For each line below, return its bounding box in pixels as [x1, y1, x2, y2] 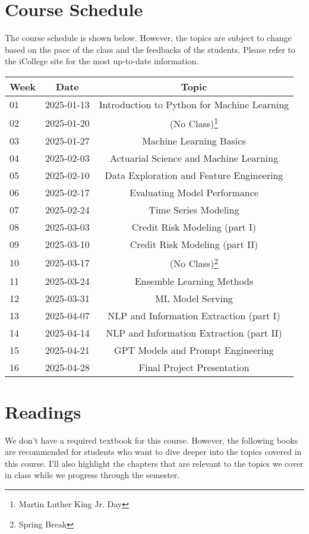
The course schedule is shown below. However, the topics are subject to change [5, 32, 292, 44]
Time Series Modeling [149, 203, 239, 217]
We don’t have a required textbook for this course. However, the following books [5, 434, 298, 446]
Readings [5, 399, 81, 423]
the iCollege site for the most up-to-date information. [5, 55, 199, 67]
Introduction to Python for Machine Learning [99, 97, 289, 111]
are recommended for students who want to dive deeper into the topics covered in [5, 445, 302, 458]
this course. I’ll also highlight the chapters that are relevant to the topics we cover [5, 457, 304, 469]
